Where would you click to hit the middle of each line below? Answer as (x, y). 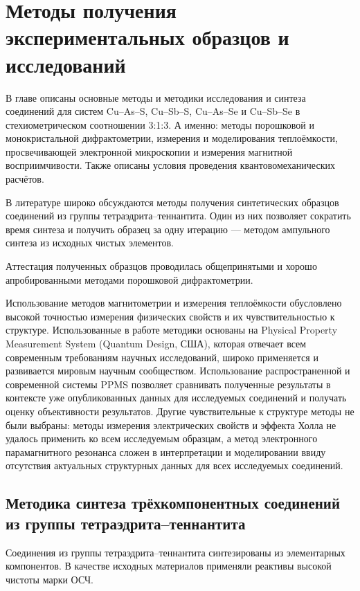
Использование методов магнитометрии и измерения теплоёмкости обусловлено (174, 303)
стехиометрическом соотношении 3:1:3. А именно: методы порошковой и (160, 124)
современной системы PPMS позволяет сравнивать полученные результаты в (168, 384)
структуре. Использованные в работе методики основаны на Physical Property (172, 330)
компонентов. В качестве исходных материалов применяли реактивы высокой (169, 566)
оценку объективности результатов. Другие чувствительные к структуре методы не (180, 411)
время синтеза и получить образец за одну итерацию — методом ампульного (168, 229)
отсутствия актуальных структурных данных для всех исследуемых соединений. (174, 465)
